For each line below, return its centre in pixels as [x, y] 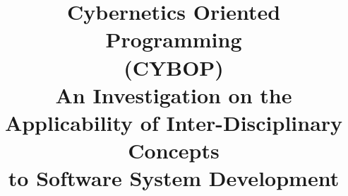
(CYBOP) [174, 67]
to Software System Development [174, 178]
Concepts [174, 150]
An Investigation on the [174, 94]
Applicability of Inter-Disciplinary [174, 122]
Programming [174, 39]
